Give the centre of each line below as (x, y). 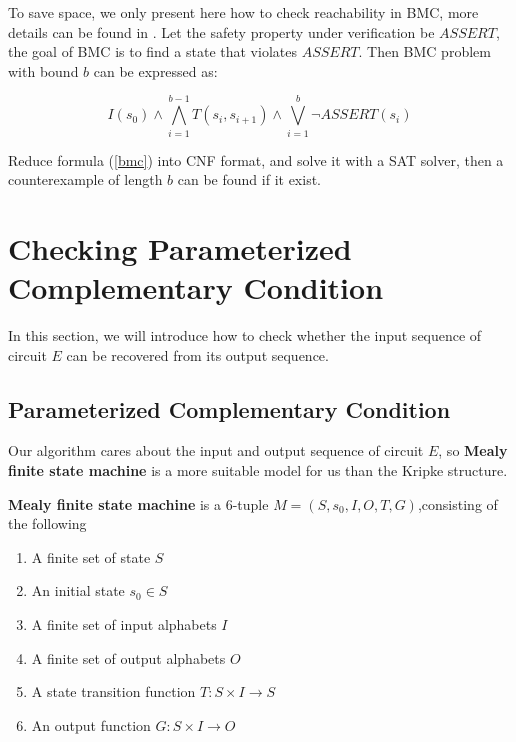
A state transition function (113, 691)
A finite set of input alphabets (124, 623)
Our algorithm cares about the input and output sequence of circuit (216, 450)
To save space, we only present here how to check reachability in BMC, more (243, 12)
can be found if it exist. (249, 179)
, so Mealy (473, 450)
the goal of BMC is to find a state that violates (152, 51)
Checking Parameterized (180, 247)
